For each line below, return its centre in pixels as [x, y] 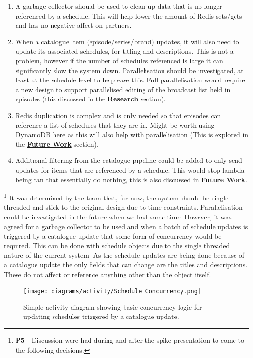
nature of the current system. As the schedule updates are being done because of [124, 255]
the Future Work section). [57, 144]
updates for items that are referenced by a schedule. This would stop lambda [130, 169]
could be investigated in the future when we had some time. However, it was [118, 216]
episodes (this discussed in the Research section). [90, 99]
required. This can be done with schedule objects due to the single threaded [117, 245]
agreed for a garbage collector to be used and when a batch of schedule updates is [126, 226]
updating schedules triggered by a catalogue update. [101, 316]
